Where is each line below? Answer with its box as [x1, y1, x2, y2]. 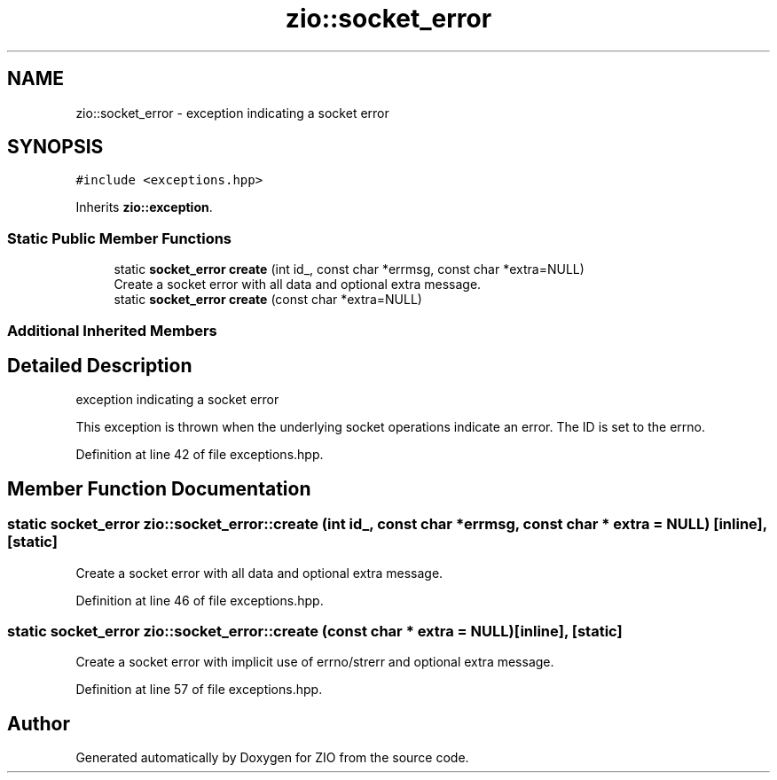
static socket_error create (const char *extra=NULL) [114, 292, 422, 308]
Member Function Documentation [7, 477, 311, 500]
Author [7, 712, 70, 735]
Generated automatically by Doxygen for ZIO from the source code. [75, 750, 469, 766]
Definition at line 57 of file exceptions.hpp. [75, 682, 323, 698]
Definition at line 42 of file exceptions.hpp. [75, 447, 324, 463]
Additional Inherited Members [7, 321, 217, 339]
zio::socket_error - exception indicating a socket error [75, 105, 389, 121]
